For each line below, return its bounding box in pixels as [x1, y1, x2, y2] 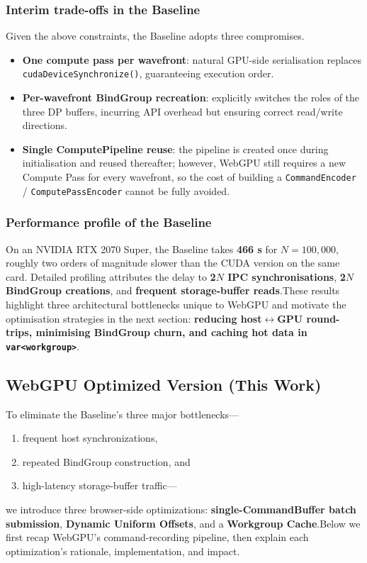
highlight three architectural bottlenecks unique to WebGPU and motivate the [6, 296, 346, 311]
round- [306, 311, 340, 325]
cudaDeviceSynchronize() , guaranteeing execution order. [22, 66, 274, 81]
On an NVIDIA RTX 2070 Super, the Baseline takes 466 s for [6, 241, 278, 256]
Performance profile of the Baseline [6, 213, 212, 231]
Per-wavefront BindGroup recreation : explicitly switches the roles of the [22, 90, 360, 105]
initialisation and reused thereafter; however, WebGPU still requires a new [22, 155, 346, 170]
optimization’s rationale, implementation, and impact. [6, 543, 240, 558]
